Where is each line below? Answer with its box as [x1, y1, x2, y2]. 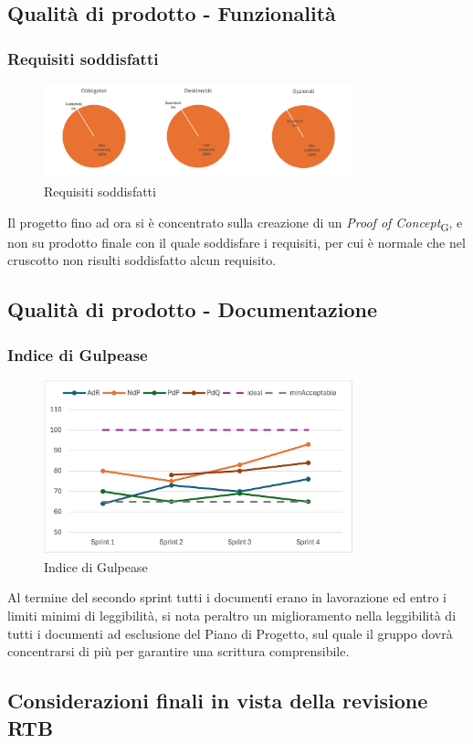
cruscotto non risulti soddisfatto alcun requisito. [7, 250, 277, 270]
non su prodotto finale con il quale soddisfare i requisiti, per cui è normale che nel [7, 232, 466, 251]
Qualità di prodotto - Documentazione [7, 295, 378, 324]
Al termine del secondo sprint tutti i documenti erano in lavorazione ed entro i [7, 588, 447, 607]
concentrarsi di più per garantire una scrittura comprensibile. [7, 642, 350, 661]
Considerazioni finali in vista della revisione [7, 686, 428, 715]
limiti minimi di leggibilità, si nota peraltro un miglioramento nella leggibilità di [7, 606, 457, 625]
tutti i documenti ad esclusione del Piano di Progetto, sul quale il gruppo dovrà [7, 623, 453, 643]
